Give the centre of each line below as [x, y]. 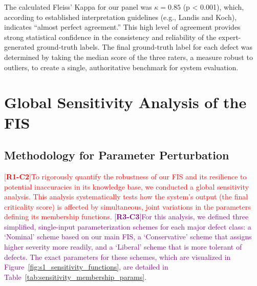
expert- [230, 37]
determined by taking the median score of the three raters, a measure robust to [128, 57]
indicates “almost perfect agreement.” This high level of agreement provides [122, 27]
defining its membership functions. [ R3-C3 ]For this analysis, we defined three [126, 217]
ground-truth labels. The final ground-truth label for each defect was [144, 47]
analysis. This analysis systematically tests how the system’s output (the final [126, 197]
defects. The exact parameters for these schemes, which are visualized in [117, 257]
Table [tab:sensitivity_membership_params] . [76, 277]
